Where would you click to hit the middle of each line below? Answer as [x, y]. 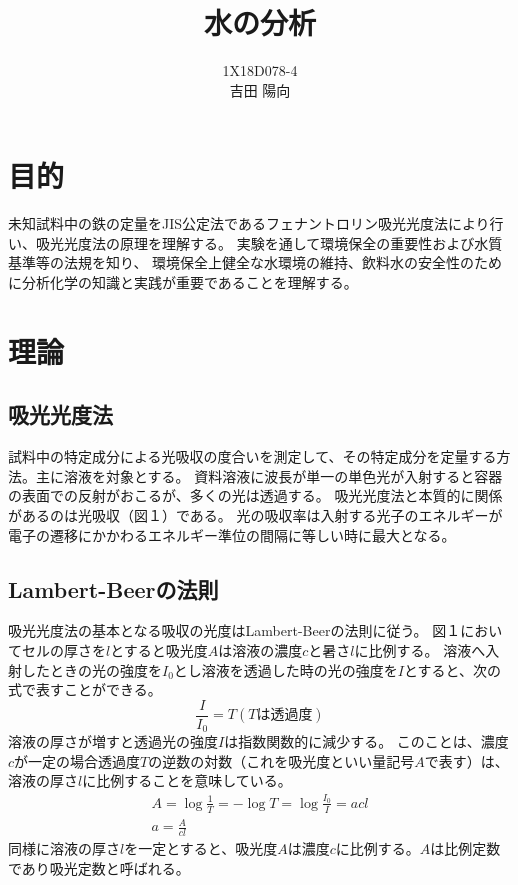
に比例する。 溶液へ [420, 649]
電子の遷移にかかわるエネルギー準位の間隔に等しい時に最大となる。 [232, 534]
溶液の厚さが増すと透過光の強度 [113, 741]
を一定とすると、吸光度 [201, 848]
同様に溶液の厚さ [64, 848]
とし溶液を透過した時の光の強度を [285, 669]
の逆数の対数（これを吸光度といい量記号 [281, 760]
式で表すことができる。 [85, 689]
